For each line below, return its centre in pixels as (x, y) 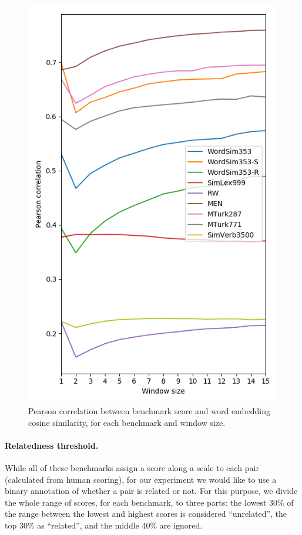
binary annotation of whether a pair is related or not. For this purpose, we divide (151, 491)
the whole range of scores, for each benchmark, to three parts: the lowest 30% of (149, 502)
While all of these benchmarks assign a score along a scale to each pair (132, 467)
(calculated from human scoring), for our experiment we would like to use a (141, 479)
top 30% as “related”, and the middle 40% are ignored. (104, 525)
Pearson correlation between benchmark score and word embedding (150, 410)
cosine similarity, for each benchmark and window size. (127, 422)
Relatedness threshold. (52, 445)
